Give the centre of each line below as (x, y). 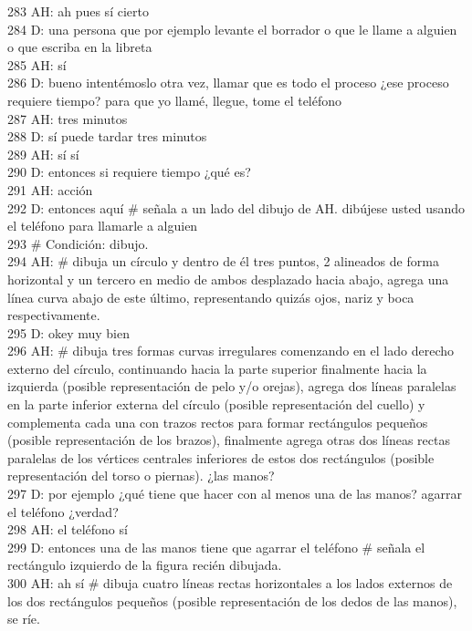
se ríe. (24, 619)
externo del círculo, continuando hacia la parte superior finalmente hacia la (217, 368)
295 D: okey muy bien (68, 332)
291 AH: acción (50, 189)
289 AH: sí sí (43, 154)
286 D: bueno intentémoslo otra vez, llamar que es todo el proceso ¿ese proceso (228, 83)
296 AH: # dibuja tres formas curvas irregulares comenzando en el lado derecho (231, 351)
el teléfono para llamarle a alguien (103, 226)
